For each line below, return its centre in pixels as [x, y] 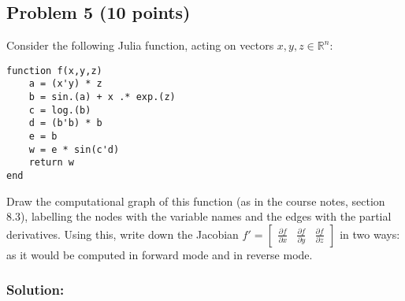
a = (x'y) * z [65, 84]
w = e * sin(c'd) [74, 149]
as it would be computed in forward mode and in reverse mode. [160, 254]
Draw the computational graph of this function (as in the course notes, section [196, 201]
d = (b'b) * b [65, 123]
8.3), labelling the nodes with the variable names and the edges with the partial [199, 216]
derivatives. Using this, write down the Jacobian [123, 234]
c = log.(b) [60, 110]
